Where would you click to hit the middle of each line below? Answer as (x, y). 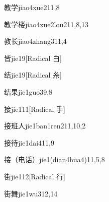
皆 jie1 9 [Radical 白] (33, 58)
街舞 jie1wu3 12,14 (31, 193)
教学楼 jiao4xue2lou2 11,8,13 (46, 24)
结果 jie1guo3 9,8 (28, 91)
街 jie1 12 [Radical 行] (35, 176)
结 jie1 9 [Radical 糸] (33, 75)
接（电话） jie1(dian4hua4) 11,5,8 (55, 159)
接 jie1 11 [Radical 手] (35, 109)
